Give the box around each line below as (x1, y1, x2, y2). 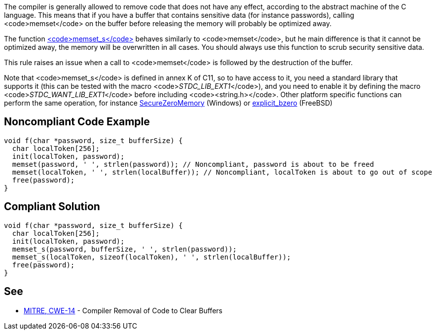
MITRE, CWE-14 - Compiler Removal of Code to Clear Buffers (24, 306, 222, 315)
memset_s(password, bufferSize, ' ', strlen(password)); (12, 245, 237, 253)
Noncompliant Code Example (4, 115, 150, 128)
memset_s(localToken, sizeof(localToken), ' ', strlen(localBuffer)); (12, 253, 291, 261)
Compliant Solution (4, 200, 100, 213)
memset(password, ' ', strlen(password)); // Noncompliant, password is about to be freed (12, 160, 374, 168)
